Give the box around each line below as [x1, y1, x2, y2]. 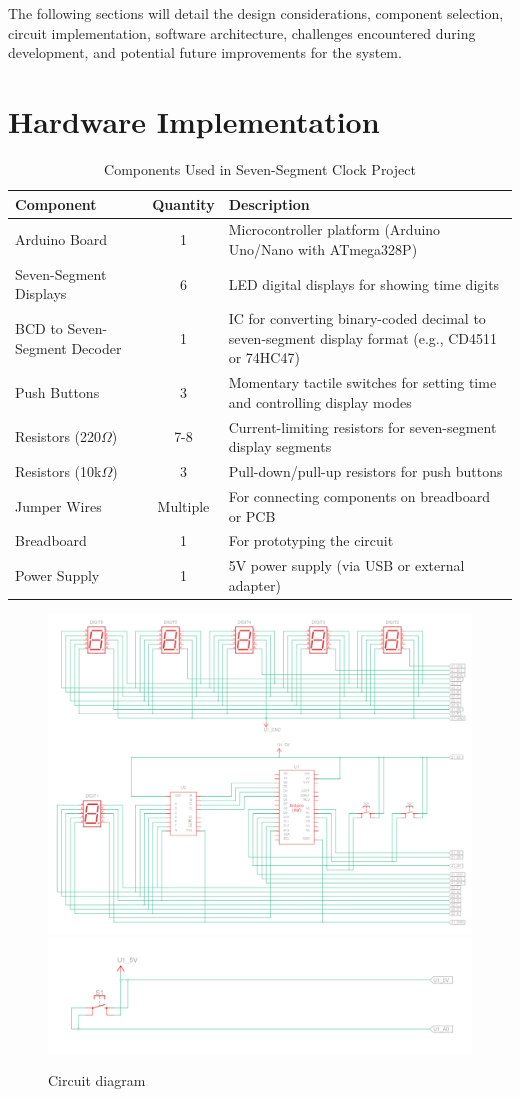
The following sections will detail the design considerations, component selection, [8, 3, 504, 23]
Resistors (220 [15, 426, 102, 447]
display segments [228, 436, 332, 457]
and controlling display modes [228, 391, 412, 412]
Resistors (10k [15, 461, 102, 482]
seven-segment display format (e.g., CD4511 [228, 327, 498, 348]
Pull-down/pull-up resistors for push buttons [228, 461, 503, 482]
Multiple [157, 495, 210, 516]
